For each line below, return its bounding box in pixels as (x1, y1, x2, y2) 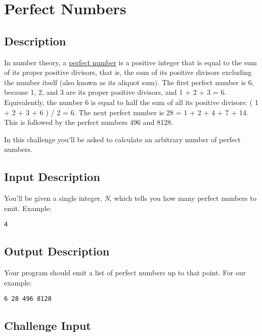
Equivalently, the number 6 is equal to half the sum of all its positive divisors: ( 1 (4, 96, 258, 107)
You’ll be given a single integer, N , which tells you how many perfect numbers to (4, 193, 256, 203)
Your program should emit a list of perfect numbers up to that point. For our (4, 267, 246, 278)
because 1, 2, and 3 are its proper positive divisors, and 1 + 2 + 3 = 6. (4, 87, 227, 97)
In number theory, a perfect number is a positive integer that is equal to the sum (4, 57, 257, 67)
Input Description (4, 169, 100, 185)
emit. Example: (4, 202, 52, 213)
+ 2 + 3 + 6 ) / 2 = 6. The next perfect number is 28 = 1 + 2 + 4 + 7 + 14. (4, 107, 249, 117)
